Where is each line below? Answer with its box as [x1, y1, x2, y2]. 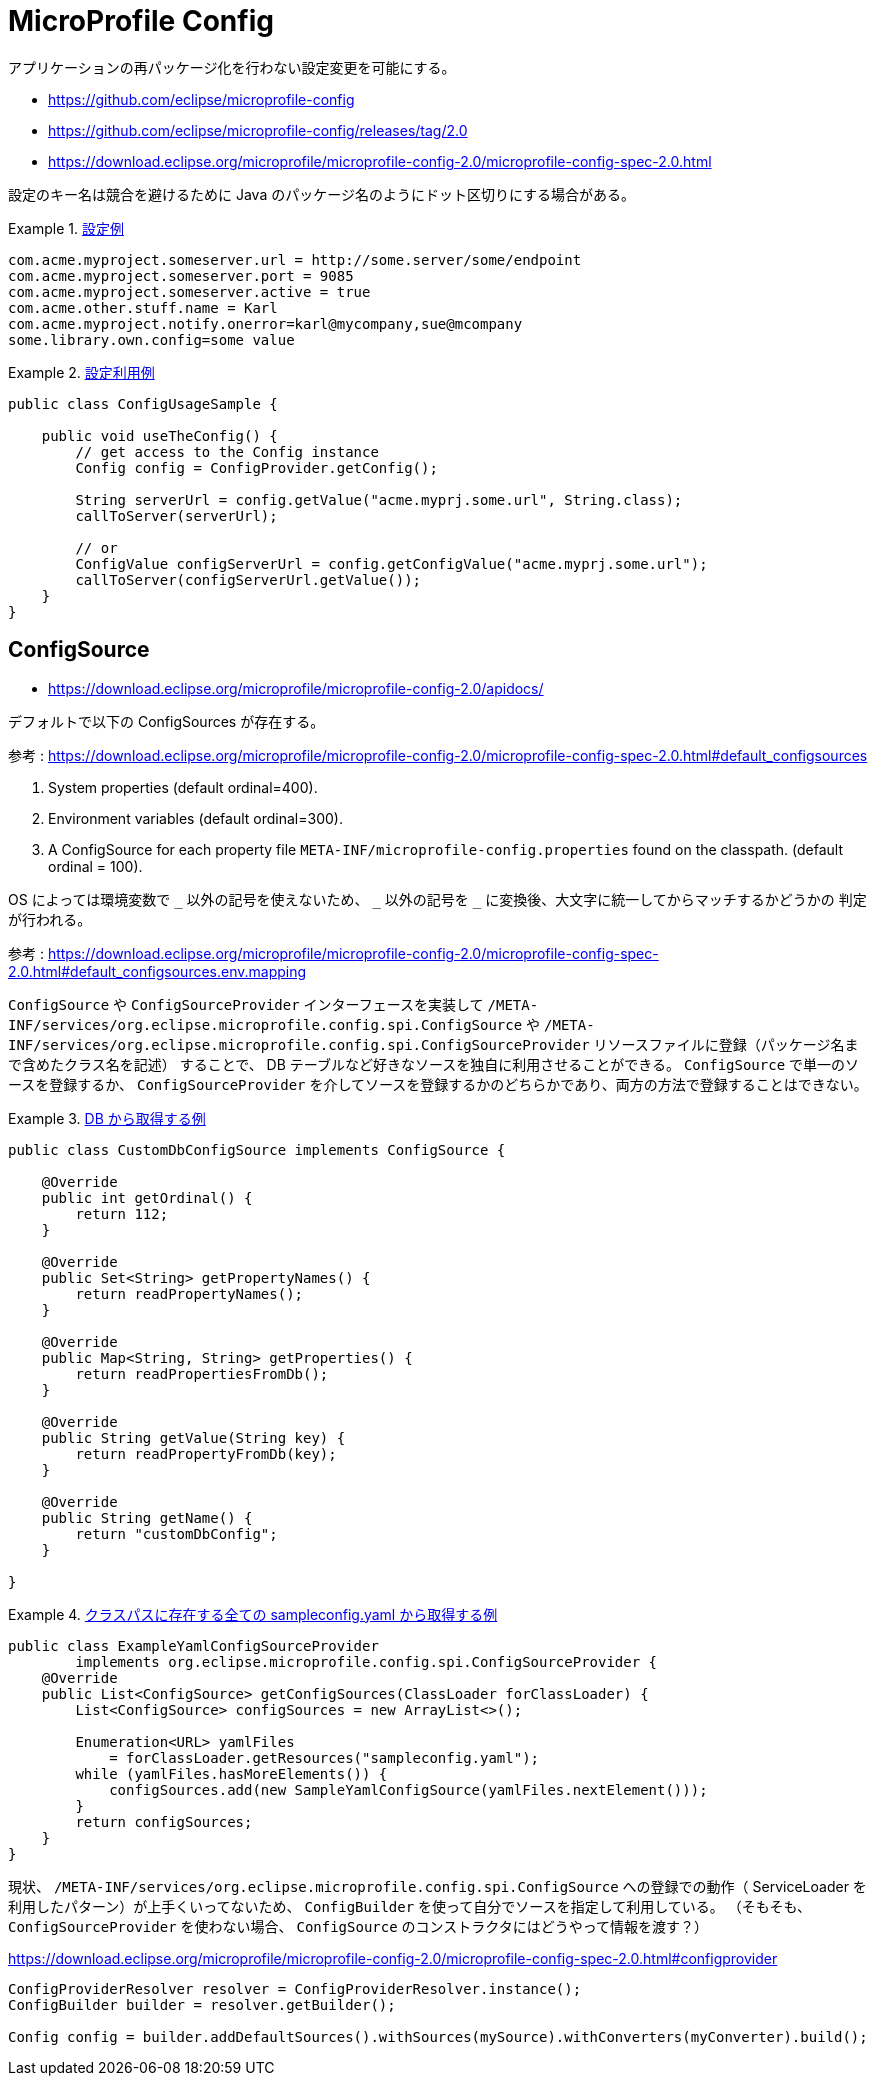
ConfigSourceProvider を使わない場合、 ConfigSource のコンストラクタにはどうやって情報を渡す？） [8, 1917, 709, 1935]
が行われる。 [8, 910, 92, 928]
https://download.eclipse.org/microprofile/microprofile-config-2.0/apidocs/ [48, 679, 544, 697]
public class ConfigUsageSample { [8, 395, 278, 412]
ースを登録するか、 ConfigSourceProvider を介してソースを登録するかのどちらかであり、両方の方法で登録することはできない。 [8, 1075, 868, 1093]
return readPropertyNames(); [75, 1285, 304, 1302]
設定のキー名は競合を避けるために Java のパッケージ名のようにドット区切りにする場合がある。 [8, 185, 636, 203]
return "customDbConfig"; [75, 1525, 278, 1542]
